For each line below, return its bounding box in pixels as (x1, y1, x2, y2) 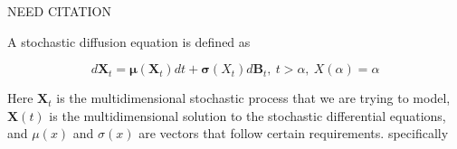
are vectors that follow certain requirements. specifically (138, 124, 449, 143)
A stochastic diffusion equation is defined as (7, 32, 251, 51)
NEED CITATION (7, 2, 111, 20)
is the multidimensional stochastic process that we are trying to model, (56, 88, 451, 107)
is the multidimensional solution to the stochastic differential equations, (49, 106, 446, 125)
